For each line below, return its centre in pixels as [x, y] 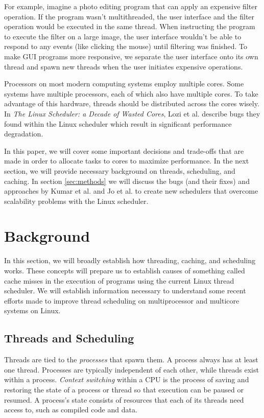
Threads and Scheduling [69, 338]
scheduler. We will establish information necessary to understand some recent [125, 291]
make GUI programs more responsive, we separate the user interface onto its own [131, 56]
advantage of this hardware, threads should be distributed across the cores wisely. [132, 103]
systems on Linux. [32, 310]
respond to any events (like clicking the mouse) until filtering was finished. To [126, 46]
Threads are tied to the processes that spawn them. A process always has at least [131, 359]
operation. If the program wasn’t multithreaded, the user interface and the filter [129, 16]
